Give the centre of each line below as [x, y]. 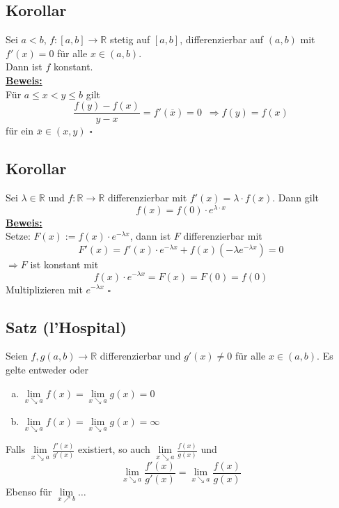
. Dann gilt [296, 198]
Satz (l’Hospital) [66, 326]
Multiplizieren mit [44, 289]
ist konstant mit [64, 264]
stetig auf [130, 39]
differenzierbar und [140, 356]
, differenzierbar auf [222, 39]
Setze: [18, 236]
